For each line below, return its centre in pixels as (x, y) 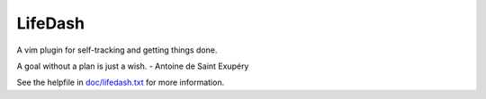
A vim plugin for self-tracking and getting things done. (117, 50)
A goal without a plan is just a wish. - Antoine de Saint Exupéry (133, 66)
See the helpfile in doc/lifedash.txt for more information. (121, 82)
